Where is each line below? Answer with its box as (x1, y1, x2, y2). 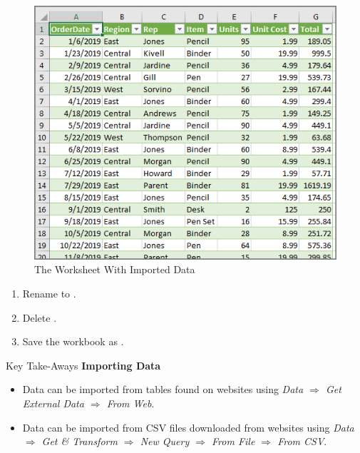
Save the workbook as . (22, 334, 124, 349)
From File (212, 434, 255, 449)
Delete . (22, 310, 57, 325)
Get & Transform (41, 434, 118, 449)
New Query (140, 434, 190, 449)
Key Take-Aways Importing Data (6, 357, 161, 372)
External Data (22, 396, 84, 410)
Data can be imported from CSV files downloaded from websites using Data (22, 419, 354, 434)
